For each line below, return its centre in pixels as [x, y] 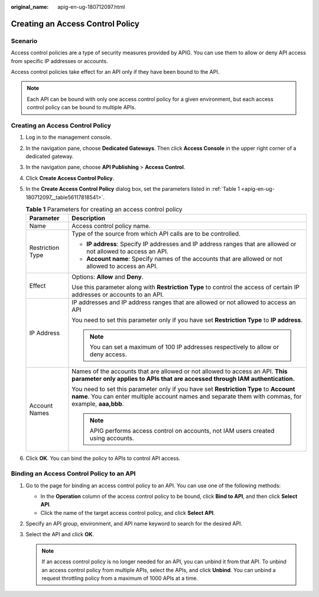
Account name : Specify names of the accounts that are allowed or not [185, 259]
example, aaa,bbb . [98, 404]
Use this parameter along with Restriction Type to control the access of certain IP [186, 288]
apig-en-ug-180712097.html [91, 7]
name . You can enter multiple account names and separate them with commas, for [187, 397]
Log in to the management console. [69, 137]
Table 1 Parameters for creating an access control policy [104, 210]
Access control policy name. [111, 226]
